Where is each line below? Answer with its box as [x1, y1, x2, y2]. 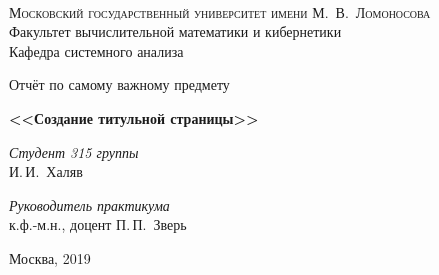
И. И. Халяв [9, 161, 83, 182]
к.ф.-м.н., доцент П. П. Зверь [9, 214, 187, 235]
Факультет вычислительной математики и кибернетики [9, 21, 342, 42]
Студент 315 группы [9, 141, 139, 162]
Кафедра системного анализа [9, 40, 184, 61]
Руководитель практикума [9, 194, 170, 215]
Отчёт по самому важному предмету [9, 74, 230, 95]
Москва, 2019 [9, 247, 91, 268]
